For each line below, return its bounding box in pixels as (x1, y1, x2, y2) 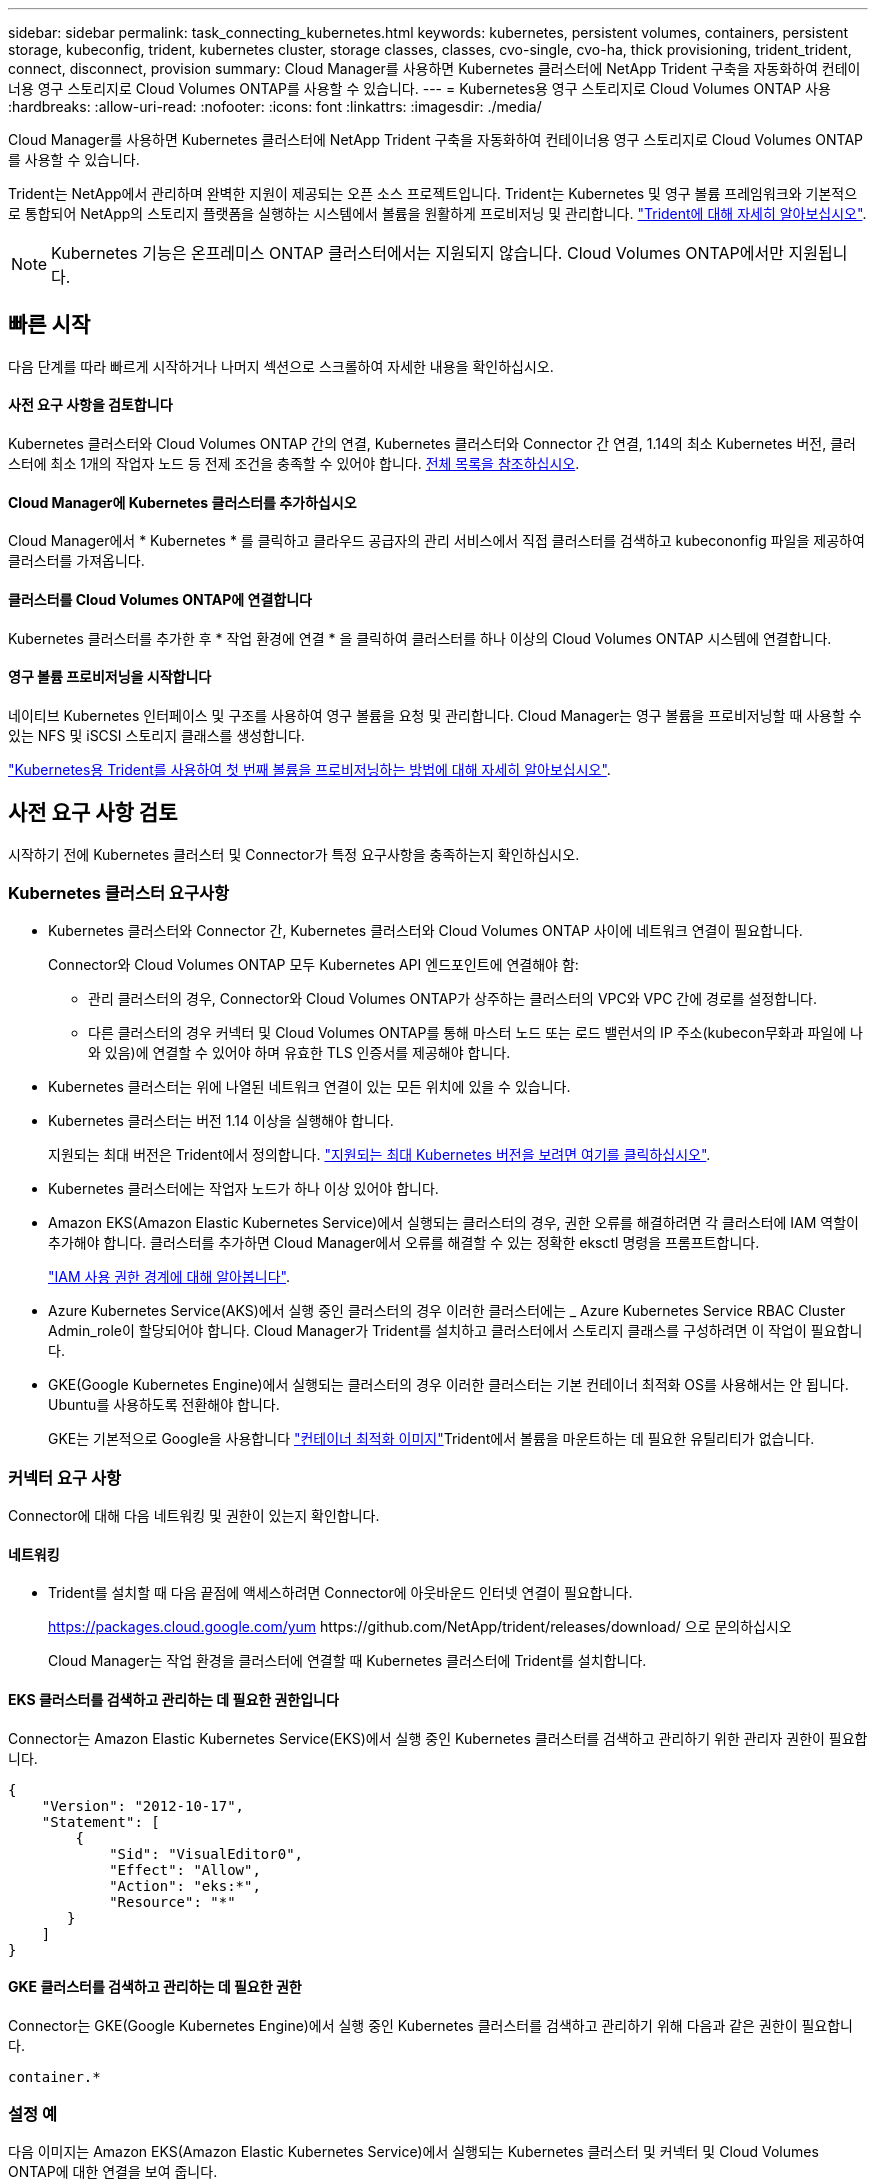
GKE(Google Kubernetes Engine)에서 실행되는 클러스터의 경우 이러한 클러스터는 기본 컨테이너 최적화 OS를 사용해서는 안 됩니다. (48, 1376, 849, 1394)
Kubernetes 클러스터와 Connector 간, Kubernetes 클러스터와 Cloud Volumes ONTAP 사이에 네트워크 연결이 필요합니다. (48, 922, 803, 940)
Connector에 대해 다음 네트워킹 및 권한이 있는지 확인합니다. (8, 1507, 380, 1525)
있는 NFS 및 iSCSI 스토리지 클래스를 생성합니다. (8, 726, 305, 744)
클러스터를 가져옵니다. (8, 552, 145, 570)
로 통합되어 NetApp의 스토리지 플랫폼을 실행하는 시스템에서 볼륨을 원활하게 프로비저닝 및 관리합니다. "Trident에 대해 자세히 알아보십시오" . (8, 205, 867, 222)
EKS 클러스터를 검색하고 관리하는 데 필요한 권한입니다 (8, 1690, 339, 1708)
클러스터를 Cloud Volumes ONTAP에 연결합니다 (8, 590, 312, 608)
